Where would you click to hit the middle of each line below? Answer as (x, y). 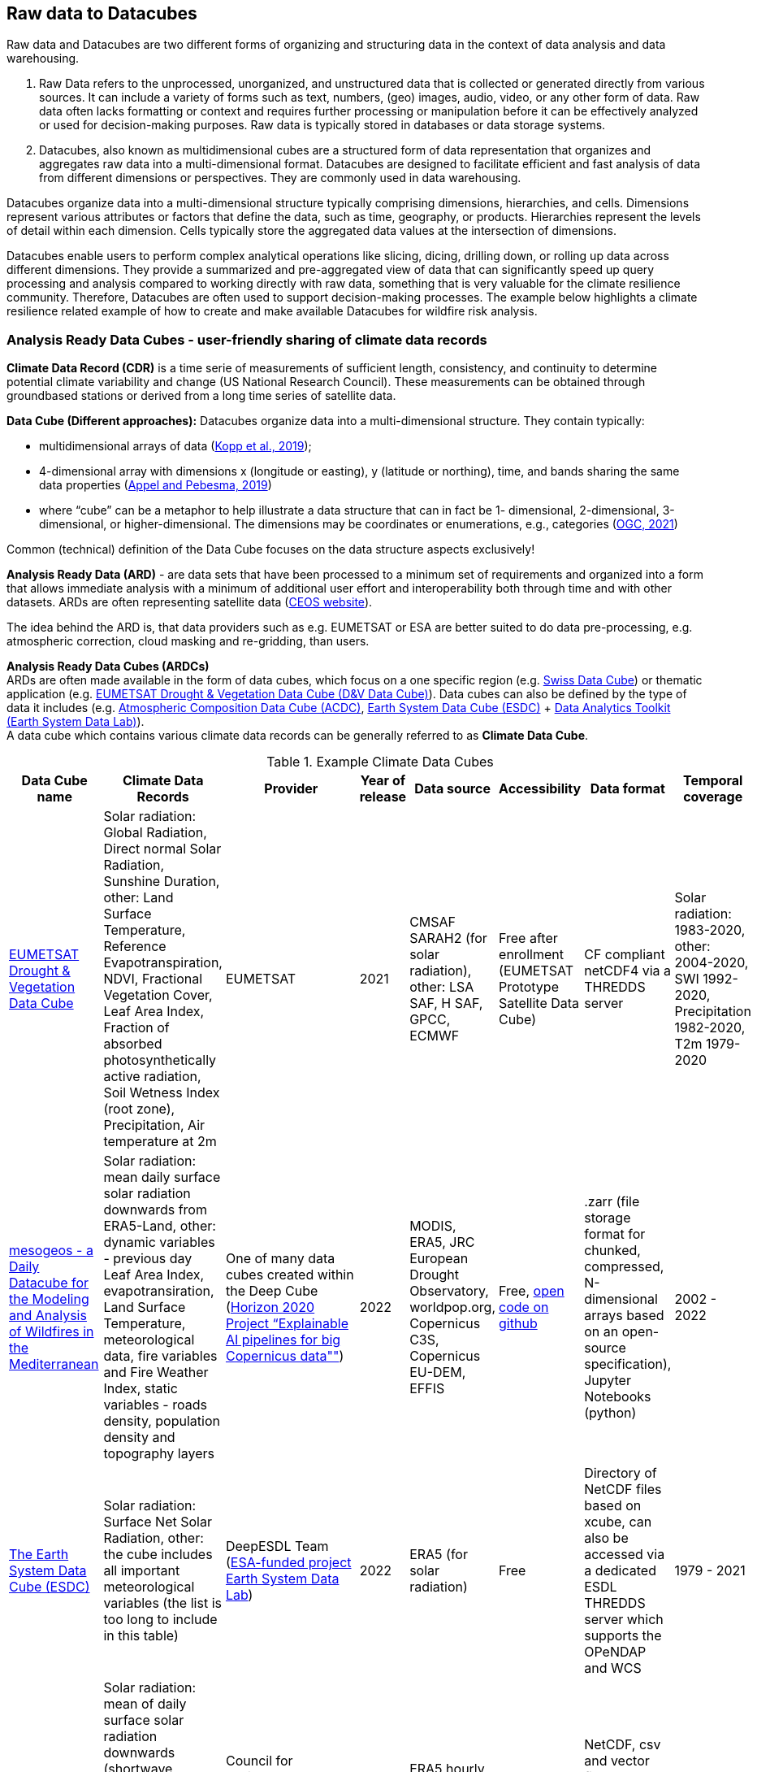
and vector (617, 1761)
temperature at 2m (160, 1142)
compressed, (624, 1267)
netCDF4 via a (628, 971)
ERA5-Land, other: (160, 1226)
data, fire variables (160, 1356)
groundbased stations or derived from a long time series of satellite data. (201, 396)
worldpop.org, (453, 1307)
